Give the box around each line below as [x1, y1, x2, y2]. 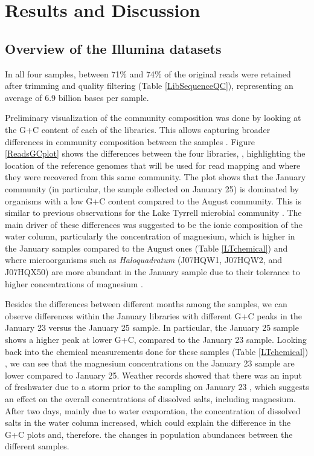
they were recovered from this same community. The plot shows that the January [5, 171, 306, 183]
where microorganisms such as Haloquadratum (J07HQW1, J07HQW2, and [5, 253, 282, 266]
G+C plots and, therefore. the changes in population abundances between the [5, 428, 293, 440]
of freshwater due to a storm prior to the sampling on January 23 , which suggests [5, 380, 309, 393]
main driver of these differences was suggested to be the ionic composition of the [5, 218, 303, 230]
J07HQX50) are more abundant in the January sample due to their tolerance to [5, 265, 300, 278]
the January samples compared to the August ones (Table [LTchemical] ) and [5, 241, 288, 254]
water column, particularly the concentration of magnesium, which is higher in [5, 230, 295, 243]
